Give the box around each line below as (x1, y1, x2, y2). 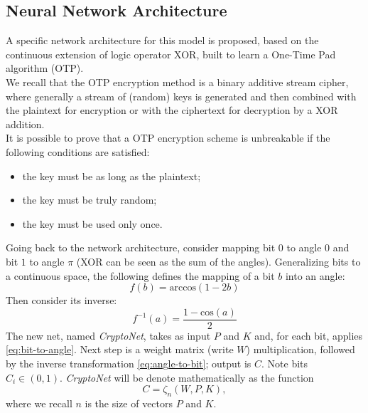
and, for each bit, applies (254, 328, 363, 343)
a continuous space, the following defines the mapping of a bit (6, 268, 275, 283)
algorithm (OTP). (6, 61, 84, 75)
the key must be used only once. (22, 216, 163, 231)
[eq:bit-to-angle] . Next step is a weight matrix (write (6, 342, 234, 357)
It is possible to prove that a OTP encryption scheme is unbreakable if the (6, 130, 330, 145)
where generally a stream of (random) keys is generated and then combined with (6, 88, 357, 103)
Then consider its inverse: (6, 293, 117, 308)
